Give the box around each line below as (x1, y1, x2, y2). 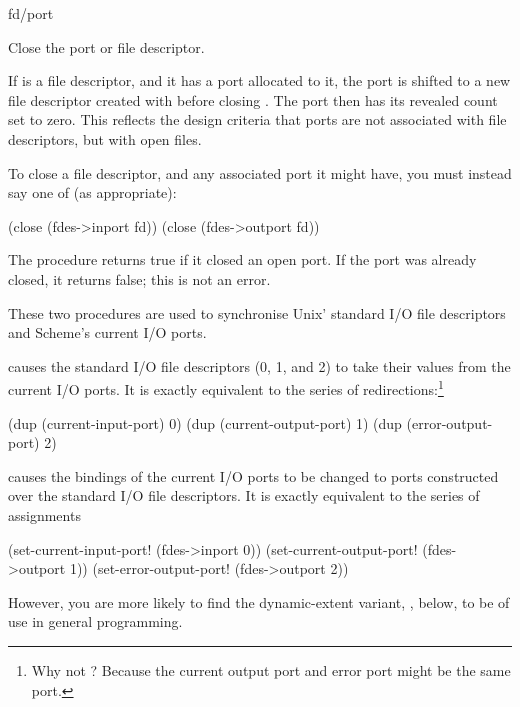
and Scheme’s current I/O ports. (8, 322, 207, 343)
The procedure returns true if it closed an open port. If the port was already (8, 249, 477, 270)
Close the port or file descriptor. (8, 36, 205, 57)
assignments (8, 504, 81, 525)
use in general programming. (8, 611, 183, 632)
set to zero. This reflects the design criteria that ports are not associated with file (8, 109, 507, 130)
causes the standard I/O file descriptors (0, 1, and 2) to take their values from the (8, 355, 511, 376)
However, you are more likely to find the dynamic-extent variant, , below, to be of (8, 591, 510, 612)
